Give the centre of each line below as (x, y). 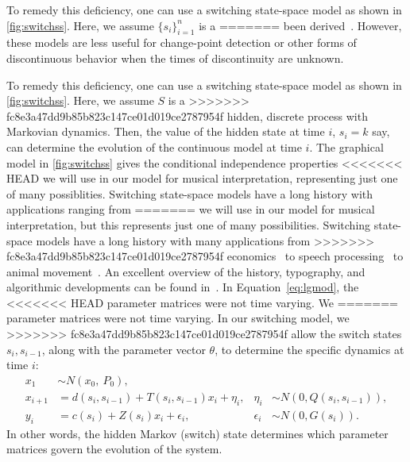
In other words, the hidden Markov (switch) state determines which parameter (197, 433)
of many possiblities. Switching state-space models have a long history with (190, 193)
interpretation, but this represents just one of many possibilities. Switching (189, 224)
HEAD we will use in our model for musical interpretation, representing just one (202, 178)
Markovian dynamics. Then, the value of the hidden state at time (166, 131)
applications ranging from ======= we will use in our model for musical (191, 209)
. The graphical (346, 146)
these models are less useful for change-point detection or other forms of (182, 42)
